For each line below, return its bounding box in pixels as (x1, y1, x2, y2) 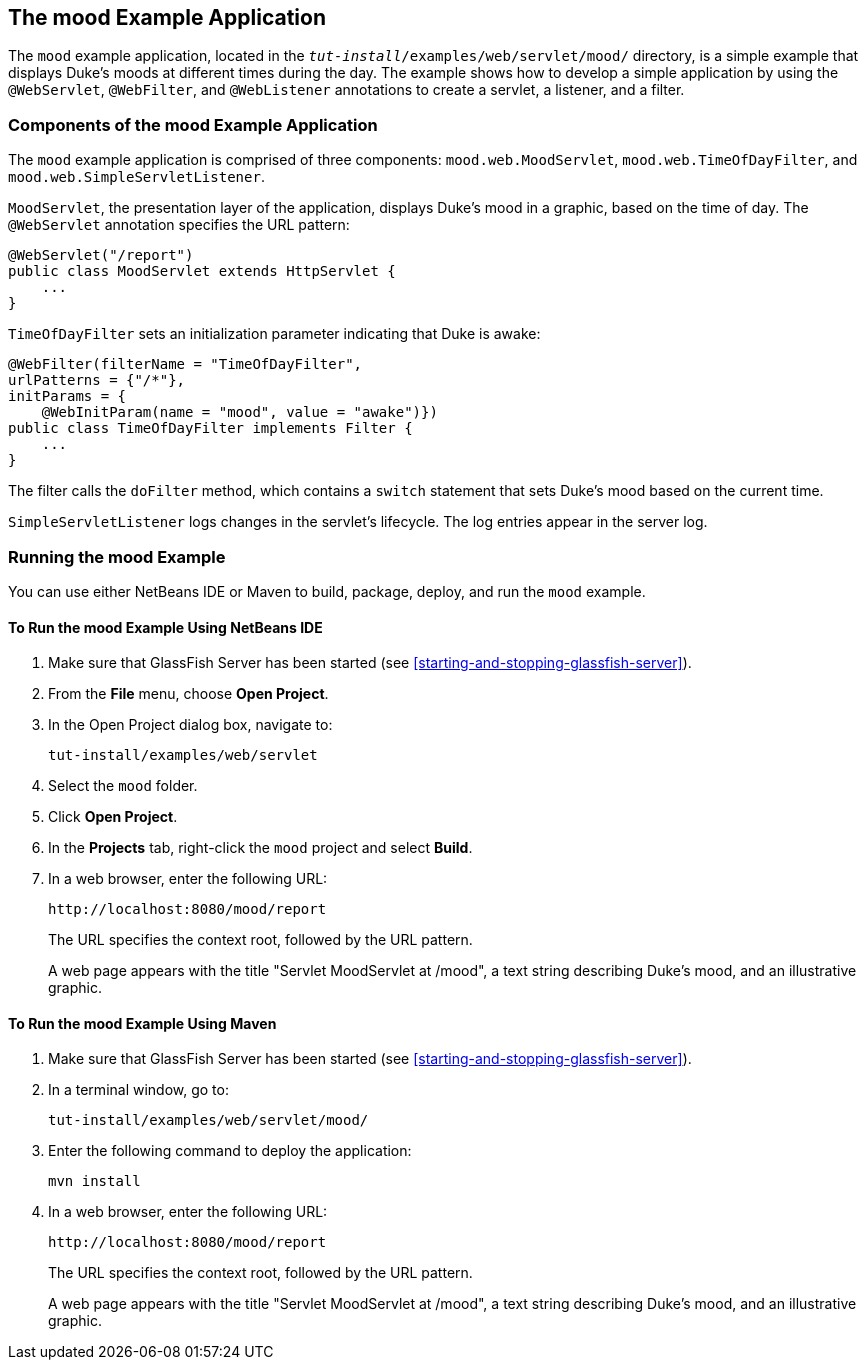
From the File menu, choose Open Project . (48, 685, 329, 703)
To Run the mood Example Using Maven (8, 1014, 277, 1032)
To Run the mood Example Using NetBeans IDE (8, 618, 323, 636)
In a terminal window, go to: (48, 1081, 229, 1099)
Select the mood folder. (48, 777, 198, 795)
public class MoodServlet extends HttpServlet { (8, 263, 396, 280)
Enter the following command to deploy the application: (48, 1142, 412, 1160)
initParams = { (8, 388, 127, 405)
